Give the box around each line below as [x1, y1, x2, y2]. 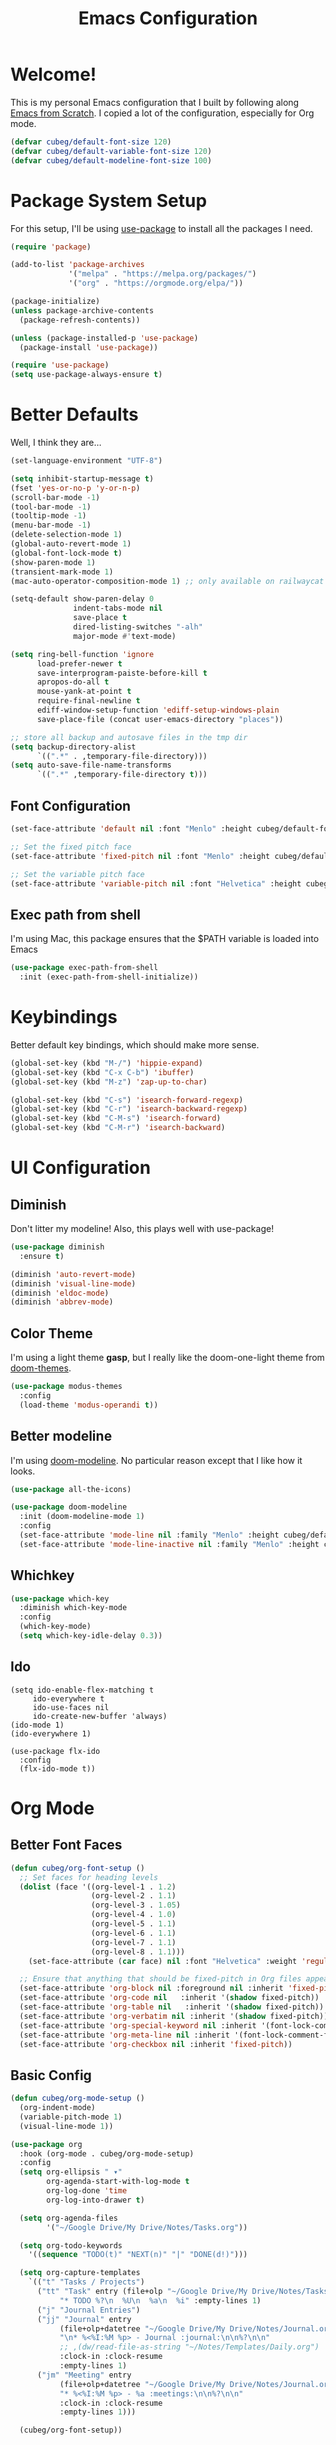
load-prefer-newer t [36, 658, 123, 669]
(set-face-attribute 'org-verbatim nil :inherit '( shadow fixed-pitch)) [19, 2011, 329, 2021]
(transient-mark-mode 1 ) [10, 567, 114, 577]
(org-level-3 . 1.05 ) [90, 1900, 182, 1911]
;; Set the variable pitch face [10, 869, 145, 879]
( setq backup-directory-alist [10, 742, 137, 752]
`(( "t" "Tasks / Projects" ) [28, 2277, 145, 2287]
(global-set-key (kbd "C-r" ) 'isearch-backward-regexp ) [10, 1104, 248, 1114]
